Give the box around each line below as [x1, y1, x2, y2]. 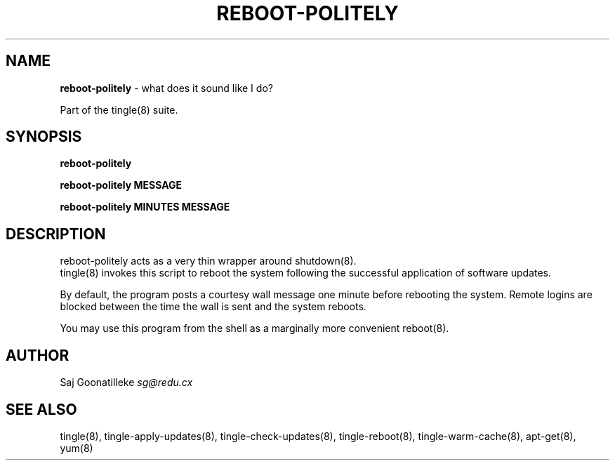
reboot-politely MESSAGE [60, 179, 183, 192]
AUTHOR [6, 346, 70, 364]
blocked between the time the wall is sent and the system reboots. [60, 300, 366, 313]
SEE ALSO [6, 400, 77, 418]
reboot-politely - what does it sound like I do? [60, 81, 273, 94]
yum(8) [60, 441, 93, 454]
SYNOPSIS [6, 128, 82, 146]
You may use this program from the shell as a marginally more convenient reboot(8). [60, 322, 449, 335]
